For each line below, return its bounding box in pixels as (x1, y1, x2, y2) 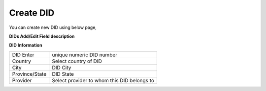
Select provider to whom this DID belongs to (52, 77, 155, 84)
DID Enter (12, 51, 34, 58)
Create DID (9, 7, 55, 18)
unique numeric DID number (52, 51, 118, 58)
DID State (52, 70, 74, 77)
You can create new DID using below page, (9, 24, 97, 30)
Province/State (12, 70, 47, 77)
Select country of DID (52, 58, 102, 65)
